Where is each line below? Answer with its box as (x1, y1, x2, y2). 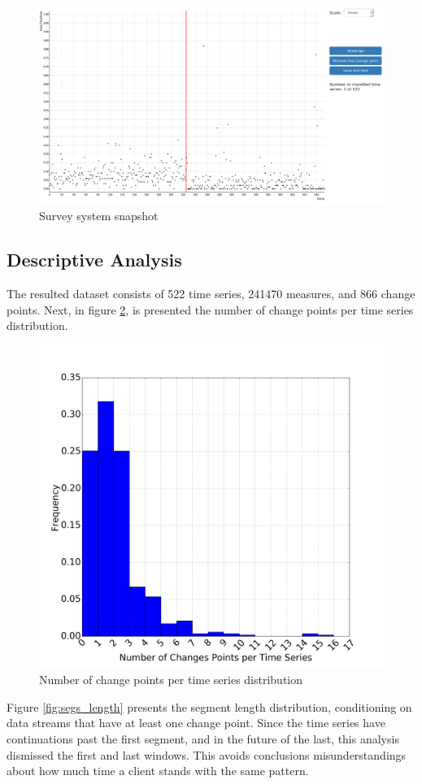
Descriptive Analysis (7, 247, 182, 272)
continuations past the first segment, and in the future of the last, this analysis (7, 730, 399, 747)
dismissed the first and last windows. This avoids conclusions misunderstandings (7, 746, 407, 763)
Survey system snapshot (39, 207, 159, 224)
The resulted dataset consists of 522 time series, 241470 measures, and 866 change (7, 285, 415, 302)
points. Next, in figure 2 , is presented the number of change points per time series (7, 301, 414, 318)
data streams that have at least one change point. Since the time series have (7, 714, 385, 731)
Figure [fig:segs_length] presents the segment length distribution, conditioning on (7, 698, 412, 715)
